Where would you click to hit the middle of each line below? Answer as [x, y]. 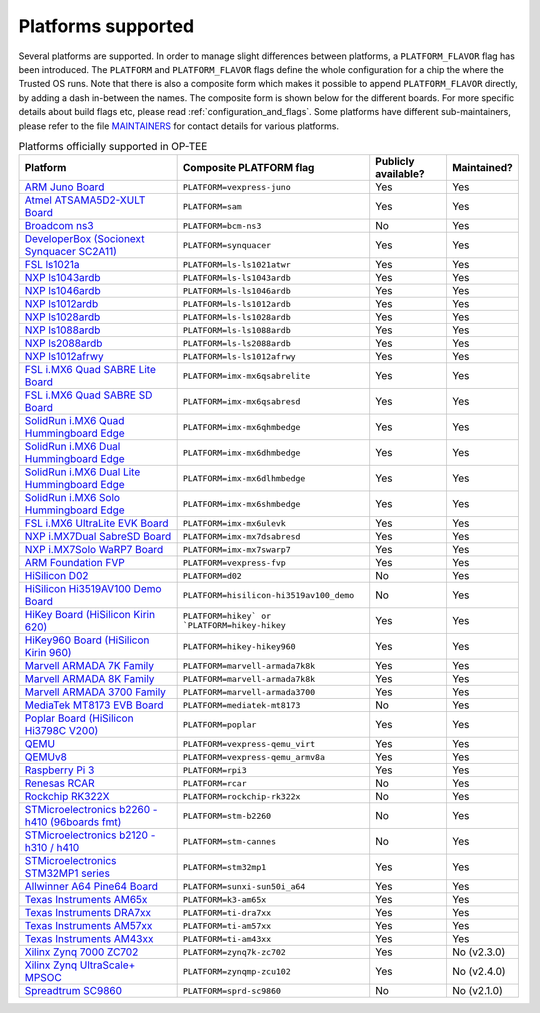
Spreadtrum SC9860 [73, 991]
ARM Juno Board [64, 187]
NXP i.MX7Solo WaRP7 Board [94, 550]
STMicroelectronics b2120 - [90, 835]
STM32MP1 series [67, 873]
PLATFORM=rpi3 [214, 770]
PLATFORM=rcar [214, 783]
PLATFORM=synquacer [227, 245]
